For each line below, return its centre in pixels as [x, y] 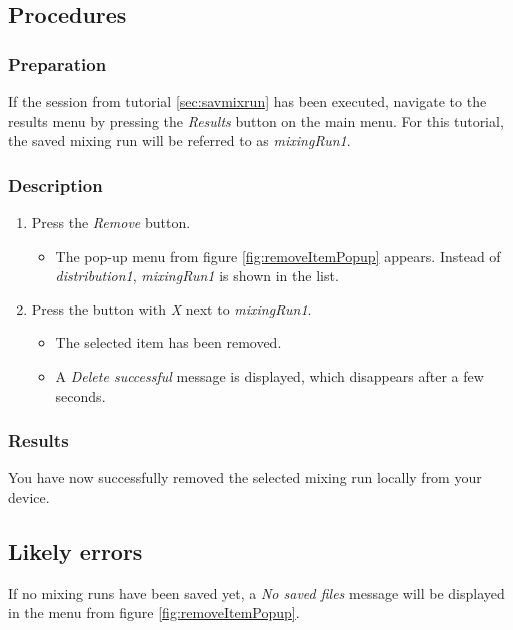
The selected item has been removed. [168, 342]
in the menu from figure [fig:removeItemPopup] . [154, 612]
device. [29, 496]
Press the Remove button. [111, 222]
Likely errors [75, 550]
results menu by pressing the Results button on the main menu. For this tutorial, [256, 120]
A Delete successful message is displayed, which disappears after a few [269, 375]
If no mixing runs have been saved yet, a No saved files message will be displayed [256, 592]
